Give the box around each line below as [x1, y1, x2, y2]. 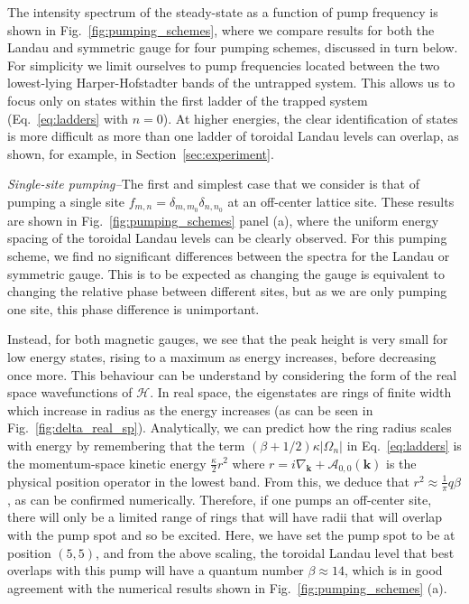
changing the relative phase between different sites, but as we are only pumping [7, 282, 447, 301]
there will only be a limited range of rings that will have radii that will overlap [7, 507, 443, 526]
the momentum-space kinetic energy [7, 453, 207, 472]
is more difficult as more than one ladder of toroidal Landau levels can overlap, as [7, 126, 459, 145]
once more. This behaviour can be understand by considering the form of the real [7, 365, 457, 384]
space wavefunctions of [7, 383, 133, 402]
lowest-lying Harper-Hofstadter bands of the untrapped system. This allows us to [7, 73, 455, 92]
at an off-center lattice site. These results [227, 191, 455, 210]
